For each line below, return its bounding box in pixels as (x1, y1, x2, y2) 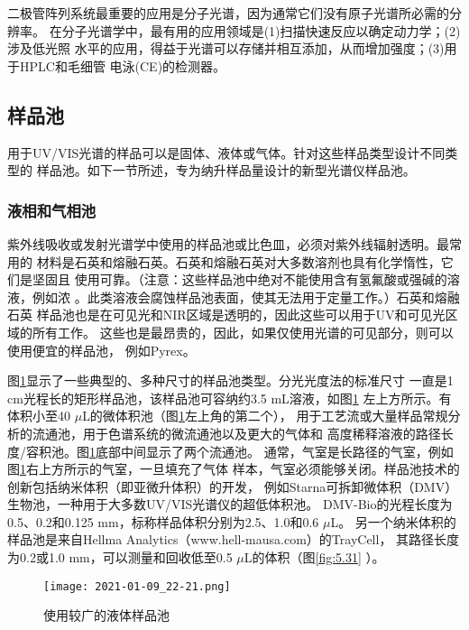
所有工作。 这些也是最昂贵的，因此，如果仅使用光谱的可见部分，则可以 (32, 322, 454, 341)
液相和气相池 (7, 199, 97, 221)
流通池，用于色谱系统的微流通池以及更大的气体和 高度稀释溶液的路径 (32, 423, 441, 442)
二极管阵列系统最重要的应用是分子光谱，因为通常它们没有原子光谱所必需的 (7, 4, 449, 22)
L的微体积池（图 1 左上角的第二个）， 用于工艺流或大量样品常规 (82, 406, 448, 425)
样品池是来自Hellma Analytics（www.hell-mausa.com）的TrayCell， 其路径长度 (7, 530, 460, 549)
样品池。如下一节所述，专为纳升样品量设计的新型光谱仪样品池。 (36, 161, 416, 180)
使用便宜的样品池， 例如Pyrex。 (7, 340, 196, 359)
